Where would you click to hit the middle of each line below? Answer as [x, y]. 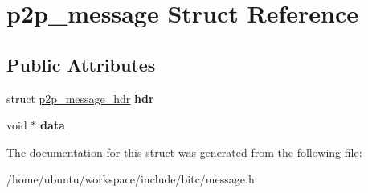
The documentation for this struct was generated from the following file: [184, 152]
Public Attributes [81, 64]
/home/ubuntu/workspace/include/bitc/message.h [131, 179]
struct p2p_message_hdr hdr [80, 98]
